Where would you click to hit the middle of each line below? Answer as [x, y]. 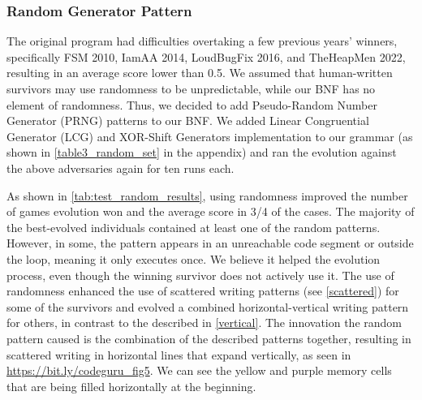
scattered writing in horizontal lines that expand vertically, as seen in [179, 354]
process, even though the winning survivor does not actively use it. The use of [200, 275]
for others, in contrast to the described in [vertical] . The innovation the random [204, 323]
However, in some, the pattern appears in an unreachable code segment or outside [210, 243]
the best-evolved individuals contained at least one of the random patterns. [194, 227]
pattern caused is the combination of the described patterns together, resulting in [209, 338]
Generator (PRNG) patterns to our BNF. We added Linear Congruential [188, 120]
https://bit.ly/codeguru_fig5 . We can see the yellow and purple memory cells [199, 370]
